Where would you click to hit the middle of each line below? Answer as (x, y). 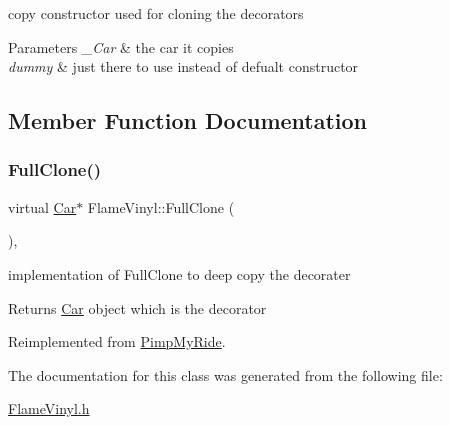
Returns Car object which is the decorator (137, 307)
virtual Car (42, 206)
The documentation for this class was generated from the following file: (225, 374)
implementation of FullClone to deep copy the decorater (179, 273)
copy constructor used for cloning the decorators (156, 13)
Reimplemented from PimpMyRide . (117, 341)
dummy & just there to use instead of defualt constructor (183, 66)
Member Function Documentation (188, 120)
